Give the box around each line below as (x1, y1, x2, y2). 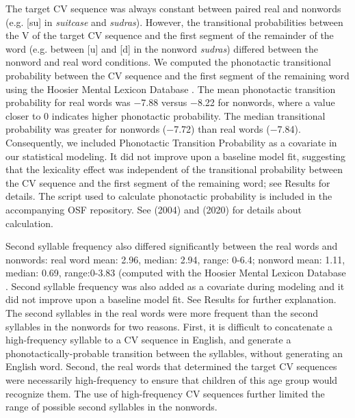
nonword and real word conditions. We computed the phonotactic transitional (5, 55, 331, 69)
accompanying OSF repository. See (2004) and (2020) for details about (5, 202, 302, 216)
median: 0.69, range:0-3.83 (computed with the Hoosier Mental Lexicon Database (5, 265, 346, 280)
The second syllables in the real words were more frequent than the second (5, 306, 319, 320)
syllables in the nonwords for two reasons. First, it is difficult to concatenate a (5, 319, 333, 333)
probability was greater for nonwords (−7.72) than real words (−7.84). (5, 122, 301, 136)
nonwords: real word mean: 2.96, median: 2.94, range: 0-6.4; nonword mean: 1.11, (5, 252, 345, 266)
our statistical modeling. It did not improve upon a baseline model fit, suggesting (5, 148, 346, 163)
